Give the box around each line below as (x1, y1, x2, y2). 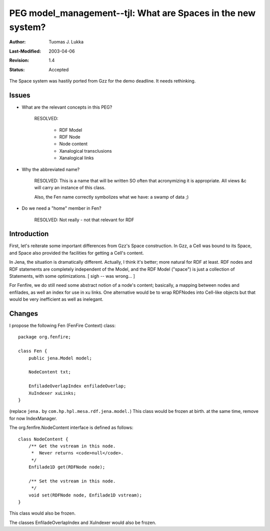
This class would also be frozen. (9, 510, 76, 516)
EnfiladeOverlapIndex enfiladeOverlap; (28, 383, 126, 389)
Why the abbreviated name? (21, 166, 80, 172)
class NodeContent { (18, 436, 68, 442)
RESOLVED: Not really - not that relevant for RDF (34, 217, 134, 223)
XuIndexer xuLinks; (28, 390, 76, 396)
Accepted (48, 67, 69, 73)
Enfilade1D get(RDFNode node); (28, 464, 105, 470)
